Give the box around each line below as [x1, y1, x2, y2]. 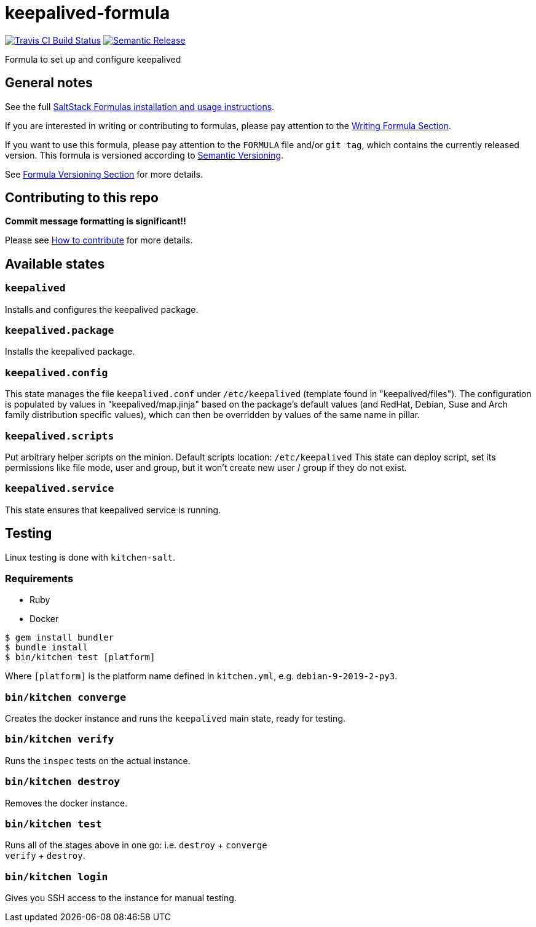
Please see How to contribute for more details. [5, 235, 193, 246]
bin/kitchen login [5, 870, 108, 883]
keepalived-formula [5, 2, 170, 23]
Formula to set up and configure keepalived [5, 53, 181, 65]
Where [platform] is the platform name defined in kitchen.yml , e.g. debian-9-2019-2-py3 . [5, 671, 398, 682]
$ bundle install [5, 642, 88, 653]
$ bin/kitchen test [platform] [5, 652, 156, 663]
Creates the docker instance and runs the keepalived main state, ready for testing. [5, 713, 346, 724]
